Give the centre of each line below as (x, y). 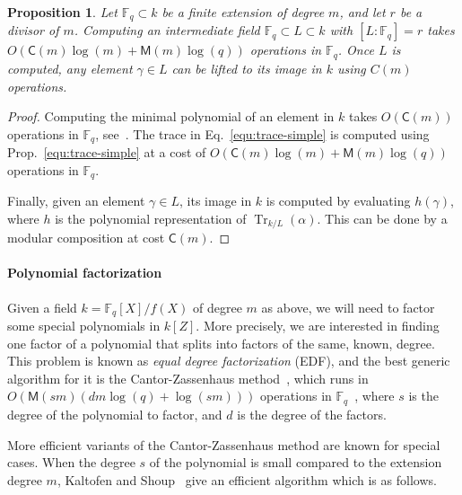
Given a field (42, 307)
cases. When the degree (71, 462)
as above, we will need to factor (348, 307)
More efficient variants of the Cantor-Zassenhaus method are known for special (224, 444)
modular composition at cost (86, 238)
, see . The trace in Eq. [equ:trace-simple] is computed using (262, 133)
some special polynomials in (84, 326)
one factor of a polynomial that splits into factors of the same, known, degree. (221, 343)
